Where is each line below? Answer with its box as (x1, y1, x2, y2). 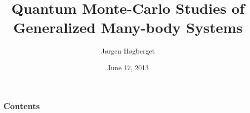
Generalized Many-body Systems (13, 17, 243, 37)
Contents (3, 99, 40, 112)
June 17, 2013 (107, 62, 149, 72)
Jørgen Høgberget (101, 46, 155, 56)
